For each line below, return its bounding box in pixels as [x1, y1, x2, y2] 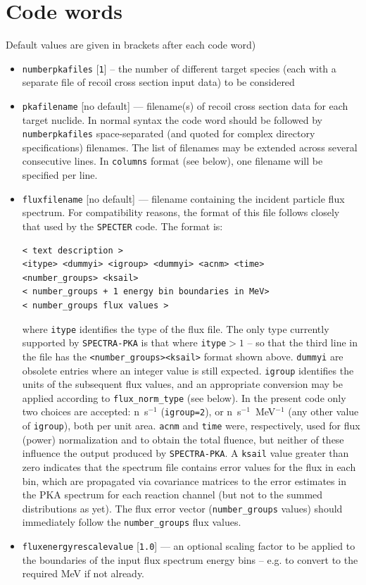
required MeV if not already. [22, 566, 145, 581]
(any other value [288, 404, 359, 419]
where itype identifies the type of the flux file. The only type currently [22, 321, 329, 336]
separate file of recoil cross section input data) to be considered [22, 75, 295, 89]
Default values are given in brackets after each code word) [6, 37, 256, 52]
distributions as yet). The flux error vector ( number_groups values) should [22, 501, 343, 515]
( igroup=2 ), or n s [160, 404, 241, 419]
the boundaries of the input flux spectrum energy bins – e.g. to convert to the [22, 552, 358, 567]
